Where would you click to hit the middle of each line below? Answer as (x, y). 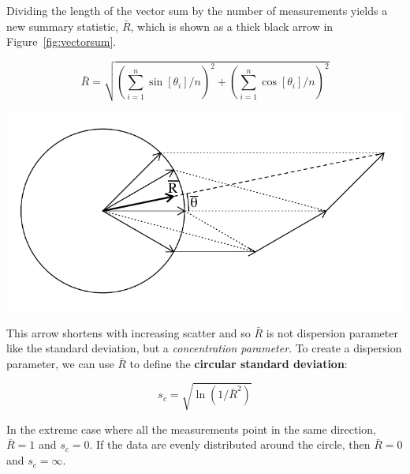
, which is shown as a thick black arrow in (232, 26)
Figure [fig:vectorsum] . (61, 41)
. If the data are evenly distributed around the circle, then (230, 444)
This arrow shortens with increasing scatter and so (129, 332)
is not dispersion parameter (332, 332)
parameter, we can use (60, 363)
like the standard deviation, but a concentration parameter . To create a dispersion (204, 348)
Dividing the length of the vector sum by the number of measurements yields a (197, 10)
